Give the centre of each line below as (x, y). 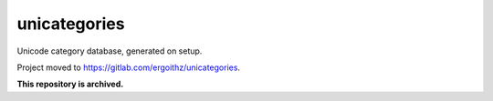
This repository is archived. (70, 84)
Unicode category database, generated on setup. (110, 51)
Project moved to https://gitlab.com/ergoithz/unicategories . (129, 67)
